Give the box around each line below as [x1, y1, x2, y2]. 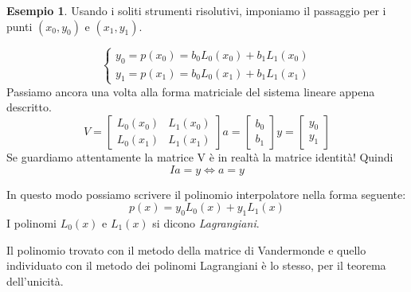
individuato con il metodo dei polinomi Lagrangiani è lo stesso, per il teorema [6, 257, 386, 274]
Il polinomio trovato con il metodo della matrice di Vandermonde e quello [6, 241, 366, 258]
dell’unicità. [6, 272, 64, 289]
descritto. [6, 99, 52, 115]
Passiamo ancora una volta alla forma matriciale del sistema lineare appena [6, 83, 375, 99]
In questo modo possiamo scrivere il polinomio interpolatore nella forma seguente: [6, 185, 406, 202]
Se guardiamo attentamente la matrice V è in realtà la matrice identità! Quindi [6, 148, 393, 165]
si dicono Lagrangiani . [152, 214, 260, 231]
